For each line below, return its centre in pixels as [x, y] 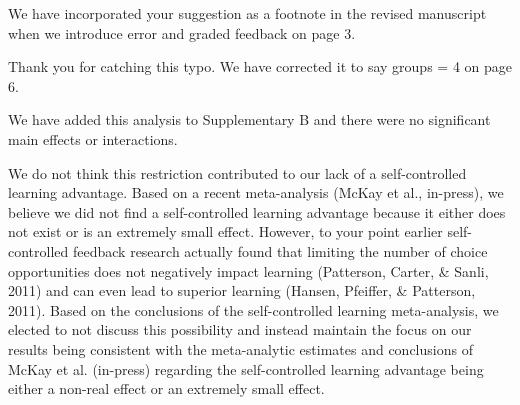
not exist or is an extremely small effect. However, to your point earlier [225, 231]
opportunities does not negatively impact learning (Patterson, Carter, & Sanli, [248, 270]
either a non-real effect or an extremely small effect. [166, 388]
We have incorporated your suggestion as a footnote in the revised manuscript [247, 13]
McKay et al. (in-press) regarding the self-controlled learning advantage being [246, 368]
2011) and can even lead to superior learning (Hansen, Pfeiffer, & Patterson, [242, 290]
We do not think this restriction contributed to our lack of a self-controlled [237, 172]
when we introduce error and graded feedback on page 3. [182, 32]
